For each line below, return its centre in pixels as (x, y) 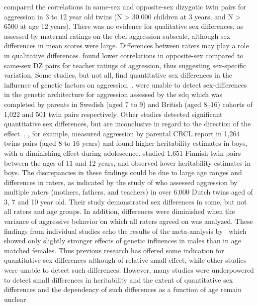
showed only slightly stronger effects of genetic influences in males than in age (123, 241)
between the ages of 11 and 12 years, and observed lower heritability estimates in (127, 162)
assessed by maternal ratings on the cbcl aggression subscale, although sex (117, 36)
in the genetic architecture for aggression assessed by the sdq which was (113, 94)
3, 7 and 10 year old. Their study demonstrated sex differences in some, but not (126, 201)
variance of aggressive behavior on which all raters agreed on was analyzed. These (129, 221)
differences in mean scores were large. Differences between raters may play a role (127, 46)
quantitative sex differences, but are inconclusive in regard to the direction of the (128, 124)
